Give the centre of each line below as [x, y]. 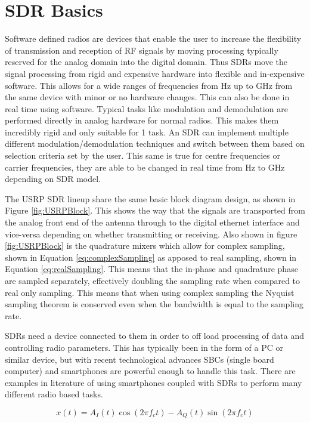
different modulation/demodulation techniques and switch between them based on [155, 143]
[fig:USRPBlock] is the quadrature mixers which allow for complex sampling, [145, 246]
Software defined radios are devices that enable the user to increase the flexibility [153, 38]
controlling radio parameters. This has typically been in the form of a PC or [144, 347]
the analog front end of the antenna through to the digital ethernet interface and [152, 222]
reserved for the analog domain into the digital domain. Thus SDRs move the [146, 62]
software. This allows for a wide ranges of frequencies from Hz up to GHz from [149, 85]
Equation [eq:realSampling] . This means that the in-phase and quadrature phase [151, 269]
